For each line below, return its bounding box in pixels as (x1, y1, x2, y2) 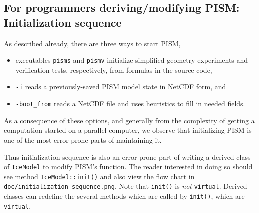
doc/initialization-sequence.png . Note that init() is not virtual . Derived (4, 181, 247, 191)
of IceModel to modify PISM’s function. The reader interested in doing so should (4, 161, 253, 172)
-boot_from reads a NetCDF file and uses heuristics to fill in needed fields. (15, 98, 245, 109)
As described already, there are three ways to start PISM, (4, 38, 181, 48)
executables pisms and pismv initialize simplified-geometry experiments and (15, 55, 248, 65)
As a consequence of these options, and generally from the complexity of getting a (4, 115, 255, 125)
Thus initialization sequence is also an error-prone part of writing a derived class (4, 151, 251, 162)
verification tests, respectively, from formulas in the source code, (15, 64, 212, 75)
